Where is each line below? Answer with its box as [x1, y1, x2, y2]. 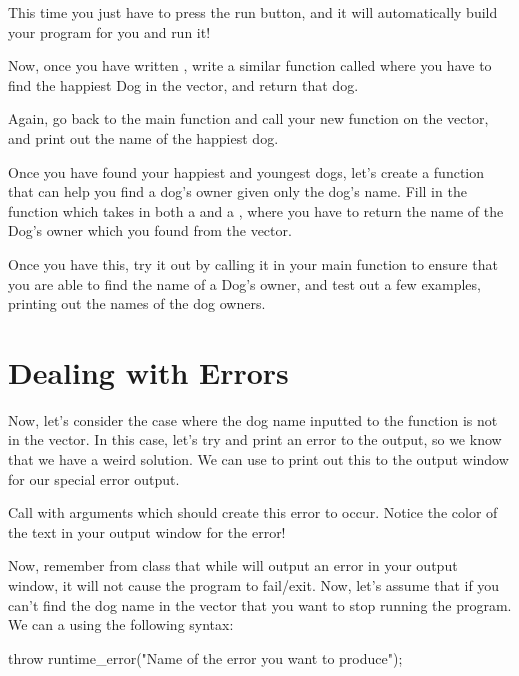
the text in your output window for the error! [8, 521, 286, 542]
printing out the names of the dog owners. [8, 293, 266, 314]
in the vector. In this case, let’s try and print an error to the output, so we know [8, 429, 502, 450]
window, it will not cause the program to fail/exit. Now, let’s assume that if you [8, 575, 500, 595]
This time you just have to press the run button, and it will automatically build [8, 2, 498, 22]
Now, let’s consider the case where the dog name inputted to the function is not [8, 409, 498, 430]
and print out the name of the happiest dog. [8, 127, 279, 148]
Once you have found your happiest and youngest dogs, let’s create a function [8, 161, 485, 182]
